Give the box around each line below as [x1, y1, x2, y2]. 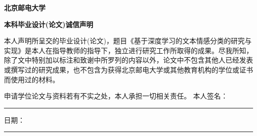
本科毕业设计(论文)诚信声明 [4, 19, 93, 29]
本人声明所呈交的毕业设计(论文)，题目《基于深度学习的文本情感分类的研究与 [4, 35, 252, 46]
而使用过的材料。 [4, 74, 59, 84]
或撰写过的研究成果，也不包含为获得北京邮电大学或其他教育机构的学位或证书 [4, 64, 253, 74]
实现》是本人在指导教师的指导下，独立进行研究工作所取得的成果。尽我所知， [4, 45, 253, 55]
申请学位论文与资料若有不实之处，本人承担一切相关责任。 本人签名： [4, 91, 228, 101]
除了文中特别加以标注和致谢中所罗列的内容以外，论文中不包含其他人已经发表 [4, 55, 253, 65]
